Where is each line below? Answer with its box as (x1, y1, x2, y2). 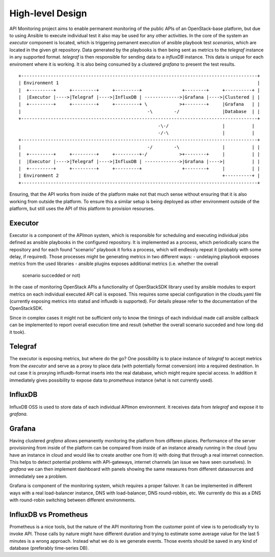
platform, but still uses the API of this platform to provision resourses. (9, 205, 155, 211)
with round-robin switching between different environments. (9, 497, 136, 503)
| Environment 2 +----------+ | (18, 173, 260, 178)
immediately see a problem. (9, 473, 68, 479)
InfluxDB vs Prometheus (9, 510, 88, 519)
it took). (9, 329, 25, 335)
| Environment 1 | (18, 80, 260, 86)
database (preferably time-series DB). (9, 545, 89, 551)
